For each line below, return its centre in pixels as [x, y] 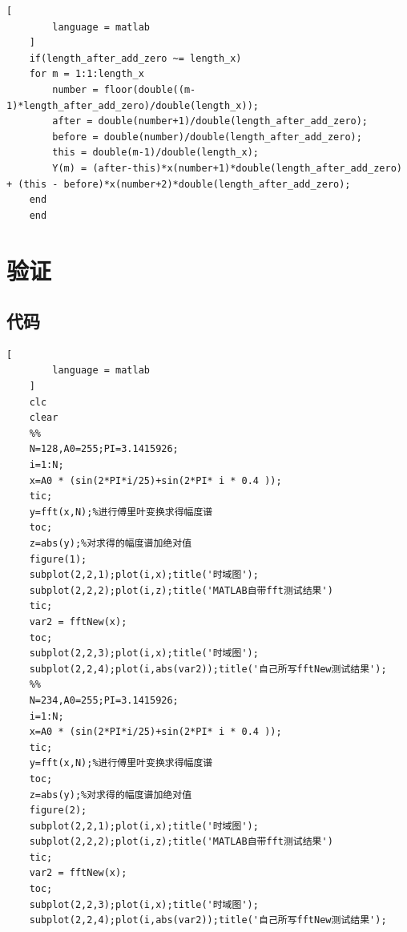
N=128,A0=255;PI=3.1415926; [104, 449]
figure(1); [58, 559]
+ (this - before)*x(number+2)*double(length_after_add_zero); [179, 184]
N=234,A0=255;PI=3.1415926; [104, 700]
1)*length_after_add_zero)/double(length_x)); [133, 105]
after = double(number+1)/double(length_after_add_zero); [210, 121]
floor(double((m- [150, 89]
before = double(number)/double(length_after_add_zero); [207, 137]
